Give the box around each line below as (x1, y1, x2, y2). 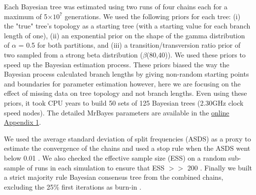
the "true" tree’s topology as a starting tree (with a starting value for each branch (4, 21, 251, 31)
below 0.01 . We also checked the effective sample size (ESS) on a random (4, 152, 226, 163)
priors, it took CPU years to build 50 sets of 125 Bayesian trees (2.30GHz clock (4, 97, 244, 108)
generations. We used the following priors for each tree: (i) (64, 11, 241, 21)
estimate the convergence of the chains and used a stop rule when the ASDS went (4, 143, 251, 153)
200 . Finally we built (187, 162, 252, 172)
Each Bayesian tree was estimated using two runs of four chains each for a (4, 1, 228, 11)
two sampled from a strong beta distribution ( (4, 49, 143, 59)
